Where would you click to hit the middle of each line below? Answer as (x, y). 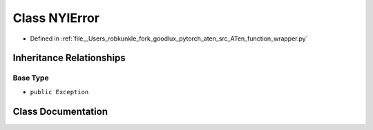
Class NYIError (56, 18)
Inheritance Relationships (69, 58)
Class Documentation (60, 111)
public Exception (59, 92)
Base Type (31, 78)
